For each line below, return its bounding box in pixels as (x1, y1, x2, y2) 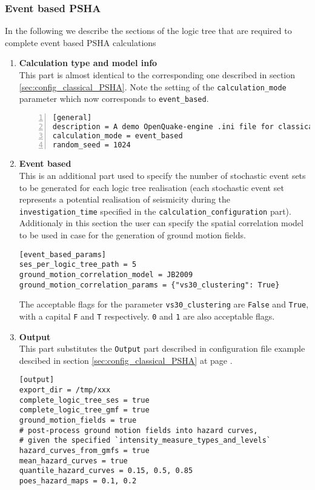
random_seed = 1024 (52, 140, 131, 149)
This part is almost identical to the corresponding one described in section (19, 69, 296, 81)
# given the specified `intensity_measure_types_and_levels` (19, 436, 271, 445)
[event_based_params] (19, 250, 106, 259)
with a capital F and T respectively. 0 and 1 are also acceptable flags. (19, 309, 275, 322)
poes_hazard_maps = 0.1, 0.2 (19, 476, 137, 485)
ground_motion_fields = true (19, 416, 137, 425)
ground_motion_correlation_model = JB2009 (19, 270, 193, 279)
